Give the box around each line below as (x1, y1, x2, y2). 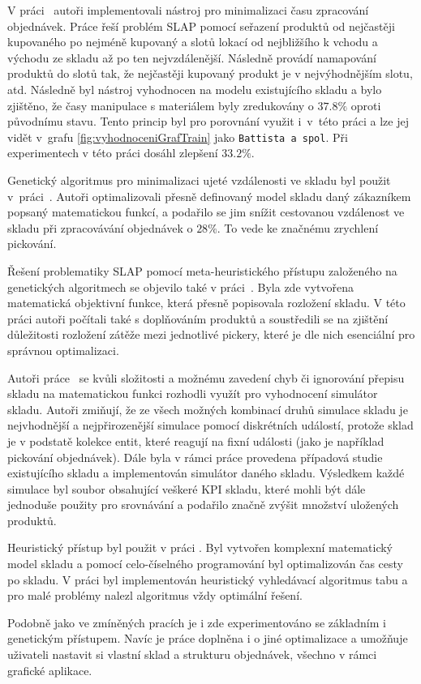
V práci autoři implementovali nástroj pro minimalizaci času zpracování (7, 2, 369, 18)
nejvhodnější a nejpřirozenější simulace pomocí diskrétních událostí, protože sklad (7, 417, 414, 434)
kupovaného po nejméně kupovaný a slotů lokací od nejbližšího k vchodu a (7, 33, 378, 50)
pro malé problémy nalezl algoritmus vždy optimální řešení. (7, 587, 303, 604)
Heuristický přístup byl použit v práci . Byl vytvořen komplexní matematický (7, 539, 393, 556)
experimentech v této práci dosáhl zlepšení (7, 144, 218, 161)
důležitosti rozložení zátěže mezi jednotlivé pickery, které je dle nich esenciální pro (7, 326, 415, 343)
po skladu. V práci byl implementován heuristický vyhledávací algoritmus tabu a (7, 571, 408, 588)
